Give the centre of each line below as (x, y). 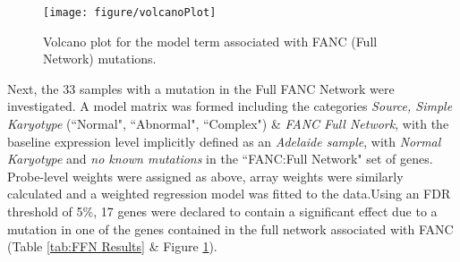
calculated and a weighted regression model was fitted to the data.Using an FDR (229, 194)
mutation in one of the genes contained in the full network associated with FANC (230, 228)
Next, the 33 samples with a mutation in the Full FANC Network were (201, 88)
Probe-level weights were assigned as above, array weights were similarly (205, 176)
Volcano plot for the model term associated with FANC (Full (210, 41)
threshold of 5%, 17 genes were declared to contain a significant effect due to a (222, 211)
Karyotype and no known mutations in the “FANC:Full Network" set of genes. (220, 159)
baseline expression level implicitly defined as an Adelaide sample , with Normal (224, 141)
